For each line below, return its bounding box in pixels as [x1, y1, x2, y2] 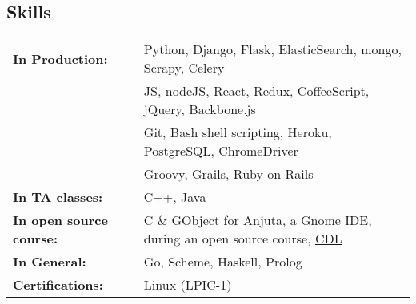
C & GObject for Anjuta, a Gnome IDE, [143, 211, 372, 230]
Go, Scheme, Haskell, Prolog [143, 252, 302, 271]
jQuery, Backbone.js [143, 100, 256, 119]
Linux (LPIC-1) [143, 275, 232, 294]
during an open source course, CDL [143, 229, 342, 248]
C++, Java [143, 188, 206, 207]
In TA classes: [13, 188, 103, 207]
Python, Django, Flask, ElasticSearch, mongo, [143, 40, 402, 59]
